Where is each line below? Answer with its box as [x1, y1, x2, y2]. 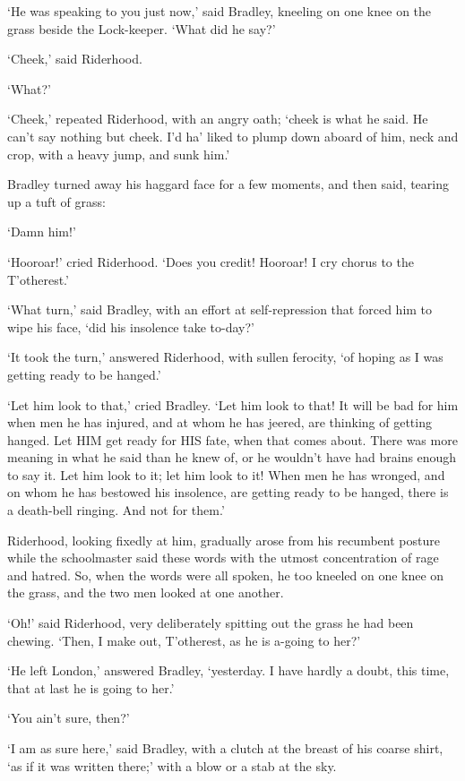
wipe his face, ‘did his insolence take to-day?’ [7, 317, 254, 336]
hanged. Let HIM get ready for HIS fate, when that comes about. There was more [7, 430, 458, 449]
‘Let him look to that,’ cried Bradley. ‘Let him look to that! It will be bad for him [7, 395, 459, 414]
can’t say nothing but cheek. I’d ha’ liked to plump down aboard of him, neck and [7, 126, 459, 145]
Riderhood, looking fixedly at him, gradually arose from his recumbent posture [7, 530, 440, 549]
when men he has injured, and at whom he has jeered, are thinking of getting [7, 413, 432, 432]
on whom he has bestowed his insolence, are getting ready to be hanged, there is [7, 483, 449, 502]
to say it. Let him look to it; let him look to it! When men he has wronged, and [7, 465, 445, 484]
